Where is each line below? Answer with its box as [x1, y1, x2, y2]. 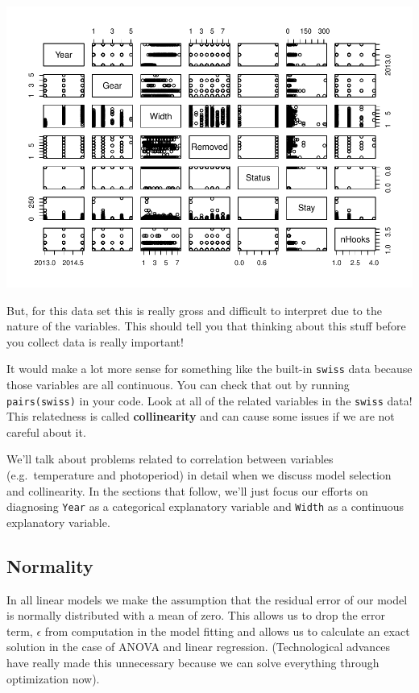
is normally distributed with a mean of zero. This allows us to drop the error [6, 607, 386, 624]
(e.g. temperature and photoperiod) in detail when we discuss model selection [6, 466, 392, 483]
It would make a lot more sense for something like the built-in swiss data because [6, 360, 413, 377]
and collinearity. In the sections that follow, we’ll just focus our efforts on [6, 482, 368, 499]
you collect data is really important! [6, 333, 184, 350]
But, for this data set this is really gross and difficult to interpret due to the [6, 301, 382, 318]
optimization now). [6, 670, 100, 687]
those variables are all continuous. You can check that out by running [6, 376, 350, 392]
